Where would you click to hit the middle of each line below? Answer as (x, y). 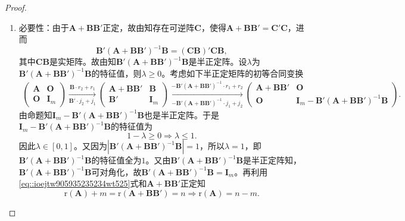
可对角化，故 (116, 171)
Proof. (16, 7)
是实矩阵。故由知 (82, 61)
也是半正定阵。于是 (182, 114)
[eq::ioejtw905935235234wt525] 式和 (83, 183)
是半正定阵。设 (218, 61)
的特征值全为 (116, 160)
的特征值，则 (116, 73)
